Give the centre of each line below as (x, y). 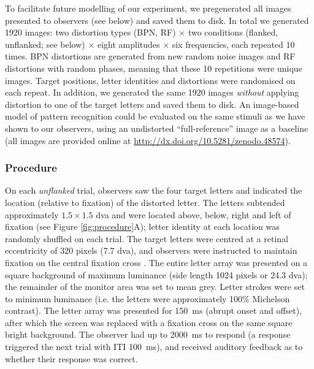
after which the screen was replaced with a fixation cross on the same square (149, 322)
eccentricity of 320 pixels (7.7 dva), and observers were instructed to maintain (151, 250)
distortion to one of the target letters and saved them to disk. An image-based (152, 104)
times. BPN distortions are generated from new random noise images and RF (150, 56)
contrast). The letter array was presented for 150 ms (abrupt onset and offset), (154, 310)
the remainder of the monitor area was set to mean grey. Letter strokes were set (155, 287)
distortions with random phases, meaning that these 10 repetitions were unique (154, 68)
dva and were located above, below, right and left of (193, 214)
